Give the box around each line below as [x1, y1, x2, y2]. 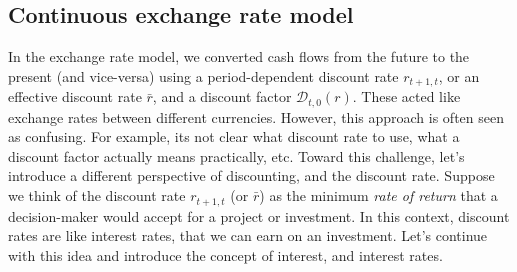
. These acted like [352, 86, 461, 107]
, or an [438, 65, 480, 86]
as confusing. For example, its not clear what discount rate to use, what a [8, 126, 460, 147]
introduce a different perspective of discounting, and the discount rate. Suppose [8, 165, 495, 186]
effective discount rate [8, 86, 142, 107]
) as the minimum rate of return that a [259, 185, 498, 206]
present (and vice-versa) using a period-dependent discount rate [8, 65, 399, 86]
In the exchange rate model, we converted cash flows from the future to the [8, 46, 470, 67]
